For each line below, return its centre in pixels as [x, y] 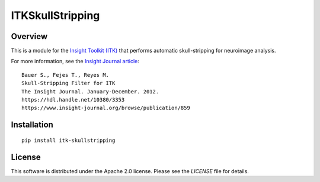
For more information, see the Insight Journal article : [75, 61]
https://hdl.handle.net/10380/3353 [73, 100]
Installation [32, 125]
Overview [29, 36]
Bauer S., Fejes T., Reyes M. [65, 75]
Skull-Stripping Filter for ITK [68, 83]
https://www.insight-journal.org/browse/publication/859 [106, 108]
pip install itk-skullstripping [68, 140]
